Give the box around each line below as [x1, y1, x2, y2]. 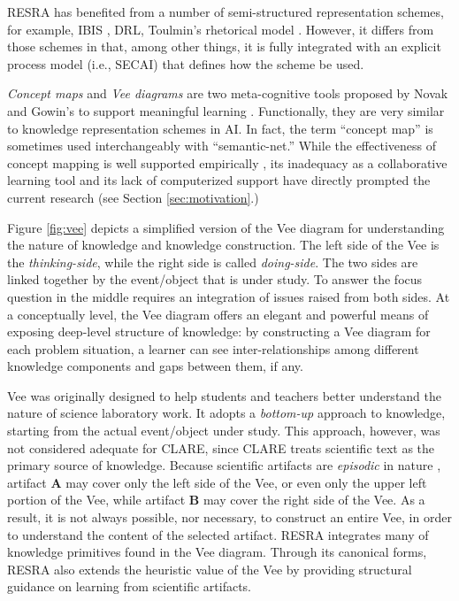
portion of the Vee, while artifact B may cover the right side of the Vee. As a [7, 490, 425, 509]
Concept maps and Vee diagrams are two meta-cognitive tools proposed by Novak [7, 84, 448, 103]
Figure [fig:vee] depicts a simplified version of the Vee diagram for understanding [7, 218, 445, 236]
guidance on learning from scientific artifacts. [7, 577, 252, 596]
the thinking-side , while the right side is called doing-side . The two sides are [7, 252, 418, 271]
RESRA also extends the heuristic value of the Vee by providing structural [7, 559, 412, 578]
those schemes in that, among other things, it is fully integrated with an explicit [7, 37, 441, 56]
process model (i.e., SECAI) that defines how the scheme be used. [7, 54, 364, 73]
